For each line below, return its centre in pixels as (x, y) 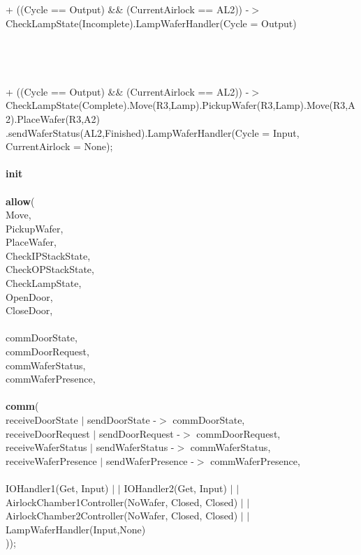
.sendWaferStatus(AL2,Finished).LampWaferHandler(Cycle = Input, (153, 132)
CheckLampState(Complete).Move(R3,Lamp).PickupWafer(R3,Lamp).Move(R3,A (180, 105)
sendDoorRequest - (140, 433)
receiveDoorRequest (48, 433)
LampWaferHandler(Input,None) (76, 529)
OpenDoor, (29, 296)
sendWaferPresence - (150, 460)
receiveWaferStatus (46, 447)
